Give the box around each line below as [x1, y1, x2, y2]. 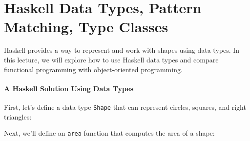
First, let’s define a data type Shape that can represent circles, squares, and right [4, 101, 246, 112]
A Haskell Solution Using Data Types [4, 83, 134, 93]
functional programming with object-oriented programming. [4, 64, 183, 74]
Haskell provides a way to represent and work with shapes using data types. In [4, 45, 240, 55]
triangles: [4, 111, 32, 121]
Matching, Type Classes [4, 17, 168, 37]
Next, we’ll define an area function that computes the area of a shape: [4, 128, 215, 138]
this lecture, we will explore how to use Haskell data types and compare [4, 54, 219, 64]
